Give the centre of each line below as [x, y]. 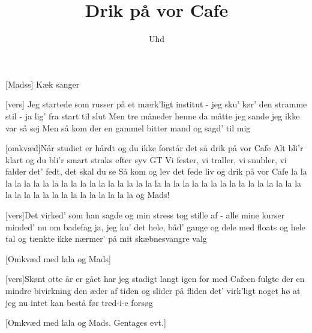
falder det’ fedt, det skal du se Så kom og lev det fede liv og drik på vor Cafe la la [156, 171]
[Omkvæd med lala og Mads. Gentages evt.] [86, 322]
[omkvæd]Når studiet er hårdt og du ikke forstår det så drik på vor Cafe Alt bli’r [154, 148]
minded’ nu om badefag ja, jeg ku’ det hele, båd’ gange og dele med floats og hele [155, 226]
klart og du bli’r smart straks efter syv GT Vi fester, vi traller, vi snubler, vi [146, 159]
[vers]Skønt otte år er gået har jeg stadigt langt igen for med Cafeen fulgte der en [155, 279]
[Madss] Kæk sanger [43, 84]
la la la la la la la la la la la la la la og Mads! [88, 195]
